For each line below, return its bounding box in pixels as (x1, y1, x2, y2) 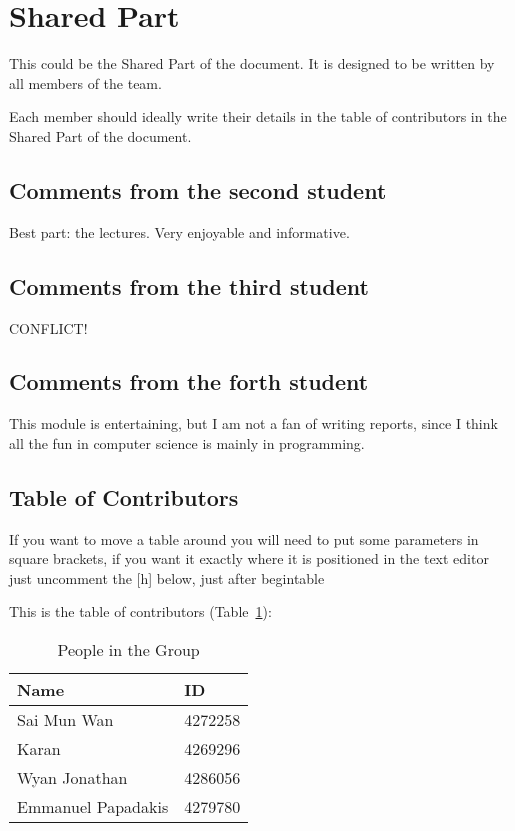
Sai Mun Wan (17, 708, 114, 732)
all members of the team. (9, 72, 162, 93)
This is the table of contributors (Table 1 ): (9, 601, 272, 622)
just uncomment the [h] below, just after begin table (9, 567, 325, 588)
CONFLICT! (9, 317, 88, 338)
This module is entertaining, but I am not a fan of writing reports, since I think (9, 413, 498, 434)
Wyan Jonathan (17, 766, 128, 790)
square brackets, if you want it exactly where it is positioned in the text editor (9, 548, 489, 569)
